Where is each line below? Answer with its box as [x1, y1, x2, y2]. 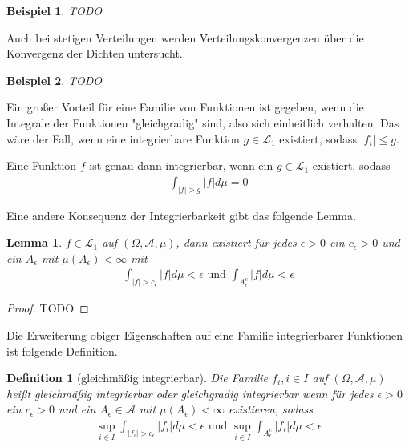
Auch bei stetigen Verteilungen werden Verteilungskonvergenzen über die [6, 29, 364, 46]
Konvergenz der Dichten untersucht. [6, 45, 183, 62]
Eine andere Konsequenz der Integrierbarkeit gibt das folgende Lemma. [6, 207, 356, 223]
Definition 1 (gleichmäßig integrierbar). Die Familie [6, 369, 269, 386]
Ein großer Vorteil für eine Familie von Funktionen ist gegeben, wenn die [6, 99, 364, 115]
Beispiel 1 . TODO [6, 2, 102, 18]
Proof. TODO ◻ [6, 300, 89, 316]
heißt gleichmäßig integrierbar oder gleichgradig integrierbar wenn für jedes [6, 385, 374, 401]
